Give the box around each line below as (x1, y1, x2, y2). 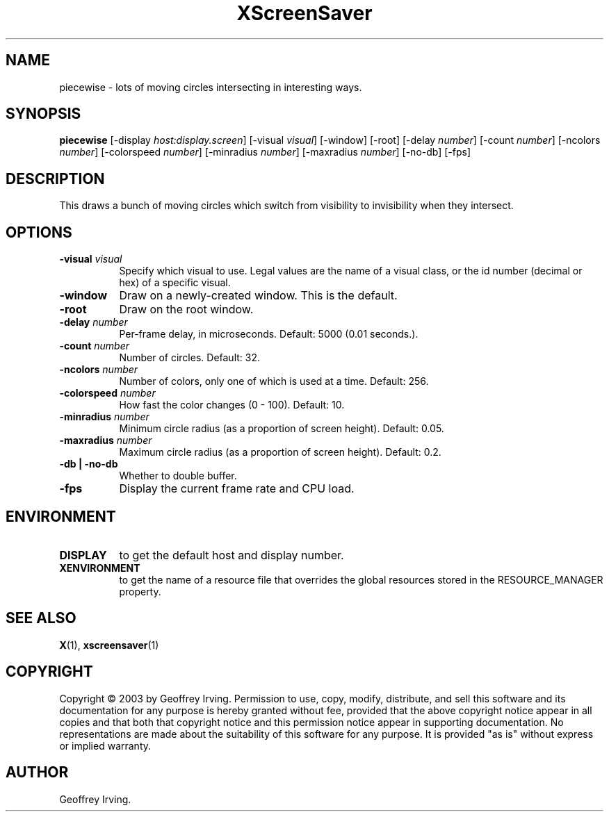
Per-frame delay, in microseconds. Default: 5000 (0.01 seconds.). (119, 328, 419, 340)
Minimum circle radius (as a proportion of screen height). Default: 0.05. (119, 422, 444, 435)
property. (119, 585, 161, 597)
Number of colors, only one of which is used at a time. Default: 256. (119, 375, 429, 388)
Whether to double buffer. (119, 470, 237, 482)
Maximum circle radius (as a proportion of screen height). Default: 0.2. (119, 446, 441, 459)
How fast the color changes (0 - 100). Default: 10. (119, 399, 345, 411)
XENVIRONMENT (59, 561, 140, 574)
